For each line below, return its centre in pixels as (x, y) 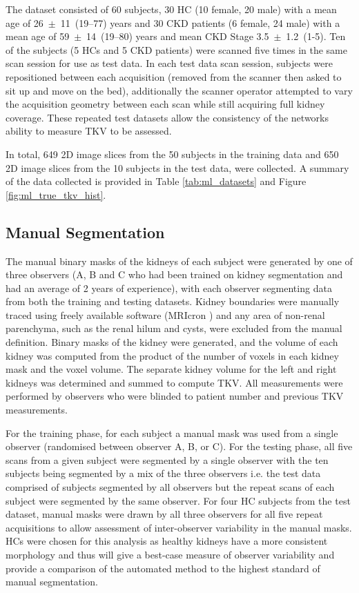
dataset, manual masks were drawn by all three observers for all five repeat (164, 514)
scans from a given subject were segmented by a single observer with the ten (167, 459)
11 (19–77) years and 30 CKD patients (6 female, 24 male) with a (200, 22)
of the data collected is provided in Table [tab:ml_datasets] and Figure (156, 181)
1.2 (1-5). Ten (316, 36)
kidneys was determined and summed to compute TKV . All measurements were (174, 382)
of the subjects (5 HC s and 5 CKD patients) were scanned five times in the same (176, 49)
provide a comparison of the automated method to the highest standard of (163, 568)
